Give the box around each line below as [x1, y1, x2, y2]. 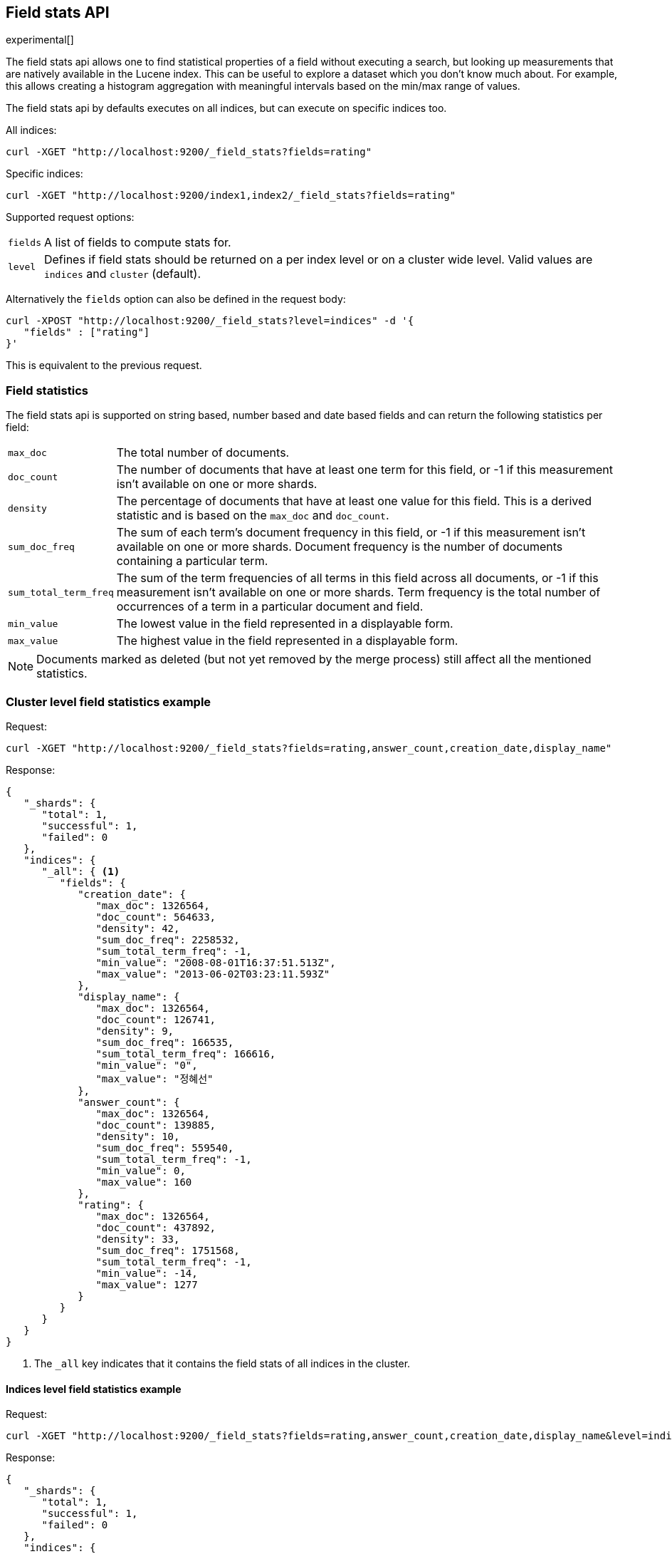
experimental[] [6, 33, 74, 46]
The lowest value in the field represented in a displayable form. [116, 616, 453, 631]
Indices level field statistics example [6, 1382, 182, 1395]
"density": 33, [95, 1233, 180, 1245]
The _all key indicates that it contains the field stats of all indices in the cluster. [34, 1357, 411, 1369]
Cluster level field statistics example [6, 694, 211, 709]
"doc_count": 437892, [95, 1221, 216, 1233]
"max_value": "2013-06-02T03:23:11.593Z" [95, 968, 330, 980]
